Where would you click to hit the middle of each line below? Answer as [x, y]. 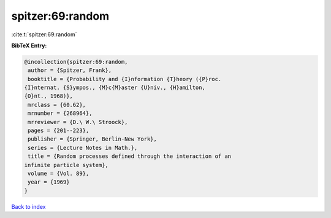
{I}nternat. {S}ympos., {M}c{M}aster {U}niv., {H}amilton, [115, 88]
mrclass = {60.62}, [57, 105]
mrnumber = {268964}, [60, 113]
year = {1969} [49, 182]
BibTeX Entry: [29, 45]
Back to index [29, 206]
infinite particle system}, [66, 165]
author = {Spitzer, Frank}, [70, 70]
